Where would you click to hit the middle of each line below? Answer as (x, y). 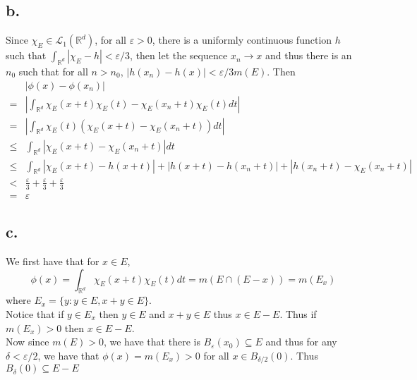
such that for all (53, 71)
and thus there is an (308, 55)
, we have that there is (152, 342)
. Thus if (298, 313)
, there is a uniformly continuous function (242, 40)
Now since (28, 342)
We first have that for (53, 261)
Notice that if (35, 313)
